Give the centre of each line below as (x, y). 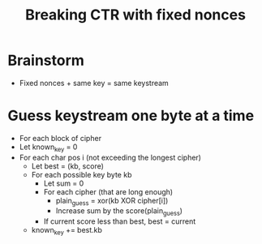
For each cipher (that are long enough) (108, 191)
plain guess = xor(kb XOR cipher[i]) (112, 201)
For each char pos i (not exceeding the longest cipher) (110, 157)
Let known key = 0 (48, 148)
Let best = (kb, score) (68, 166)
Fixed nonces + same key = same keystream (94, 83)
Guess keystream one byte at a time (131, 116)
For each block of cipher (60, 138)
